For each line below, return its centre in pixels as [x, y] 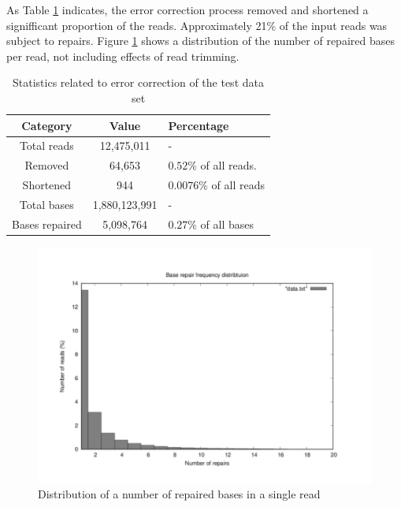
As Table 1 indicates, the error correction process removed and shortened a [188, 9]
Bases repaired [47, 224]
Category [47, 125]
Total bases [46, 204]
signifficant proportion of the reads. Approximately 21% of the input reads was [197, 25]
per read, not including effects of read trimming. [123, 56]
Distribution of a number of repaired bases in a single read [179, 494]
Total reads [46, 145]
